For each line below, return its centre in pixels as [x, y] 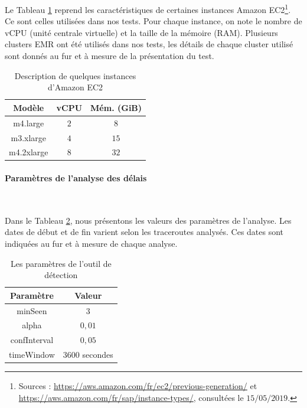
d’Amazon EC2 [75, 87]
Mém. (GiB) [116, 107]
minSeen [32, 310]
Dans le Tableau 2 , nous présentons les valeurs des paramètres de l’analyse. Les [148, 220]
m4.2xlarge [29, 152]
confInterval [32, 340]
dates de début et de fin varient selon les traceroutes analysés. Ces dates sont [144, 232]
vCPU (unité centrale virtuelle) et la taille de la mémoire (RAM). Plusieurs [141, 32]
